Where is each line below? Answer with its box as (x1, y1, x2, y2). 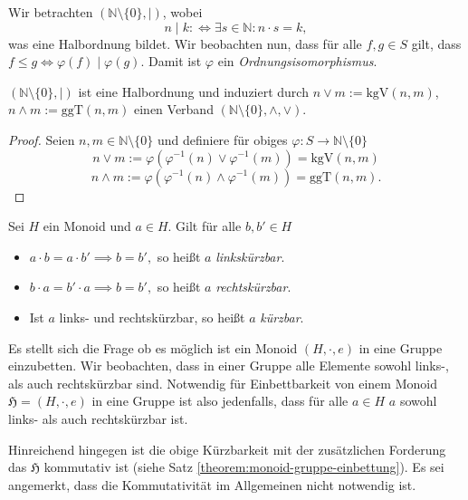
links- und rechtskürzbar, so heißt (59, 307, 245, 326)
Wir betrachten (8, 3, 93, 21)
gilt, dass (411, 34, 462, 53)
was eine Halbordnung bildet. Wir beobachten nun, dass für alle (8, 34, 362, 53)
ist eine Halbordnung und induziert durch (78, 82, 309, 101)
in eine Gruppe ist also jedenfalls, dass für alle (91, 391, 349, 410)
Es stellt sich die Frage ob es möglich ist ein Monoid (8, 338, 298, 357)
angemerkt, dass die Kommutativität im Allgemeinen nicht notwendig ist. (8, 475, 416, 494)
